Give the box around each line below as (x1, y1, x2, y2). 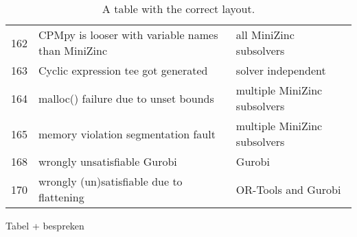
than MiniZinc (38, 42, 108, 58)
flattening (38, 189, 84, 205)
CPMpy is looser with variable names (38, 27, 218, 42)
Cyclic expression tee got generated (38, 62, 208, 78)
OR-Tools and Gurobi (235, 181, 341, 197)
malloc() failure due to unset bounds (38, 90, 214, 106)
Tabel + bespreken (5, 219, 84, 232)
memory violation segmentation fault (38, 125, 216, 142)
